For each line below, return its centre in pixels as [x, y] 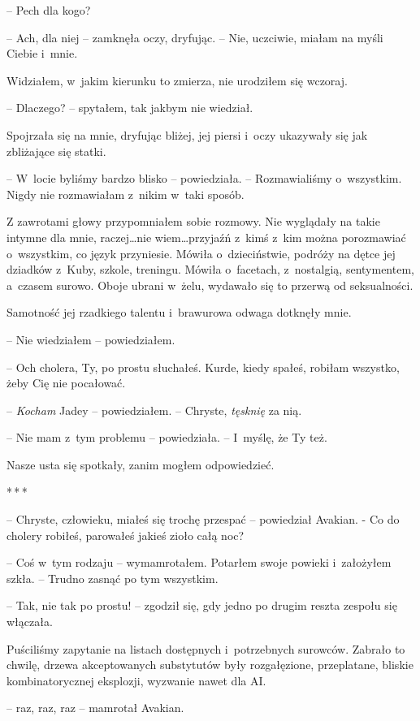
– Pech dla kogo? [49, 10]
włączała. [30, 622]
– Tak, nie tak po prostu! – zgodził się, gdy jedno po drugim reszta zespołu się [202, 605]
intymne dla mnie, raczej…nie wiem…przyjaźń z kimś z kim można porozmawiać [206, 237]
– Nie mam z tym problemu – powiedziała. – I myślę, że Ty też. [167, 437]
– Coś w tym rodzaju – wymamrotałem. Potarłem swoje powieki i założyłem [199, 562]
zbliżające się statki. [56, 151]
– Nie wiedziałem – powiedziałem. [91, 339]
